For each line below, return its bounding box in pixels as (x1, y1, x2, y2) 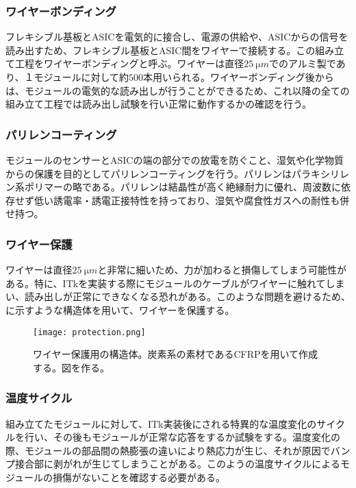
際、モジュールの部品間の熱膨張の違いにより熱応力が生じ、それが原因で (5, 443, 331, 457)
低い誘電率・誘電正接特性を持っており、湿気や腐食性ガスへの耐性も (34, 193, 340, 207)
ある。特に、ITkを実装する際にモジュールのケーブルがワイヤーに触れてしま (5, 276, 345, 290)
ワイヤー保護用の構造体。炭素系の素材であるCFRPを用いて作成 (33, 347, 318, 361)
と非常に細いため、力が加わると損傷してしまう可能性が (97, 263, 346, 277)
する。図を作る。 (33, 360, 110, 374)
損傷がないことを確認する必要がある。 (53, 470, 226, 484)
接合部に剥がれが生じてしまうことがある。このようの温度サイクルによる (14, 456, 340, 471)
